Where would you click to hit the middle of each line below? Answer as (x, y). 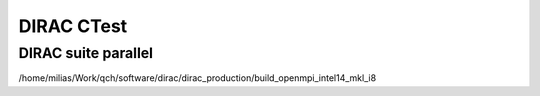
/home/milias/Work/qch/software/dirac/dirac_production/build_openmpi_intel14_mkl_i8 (197, 78)
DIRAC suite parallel (86, 53)
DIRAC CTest (73, 26)
